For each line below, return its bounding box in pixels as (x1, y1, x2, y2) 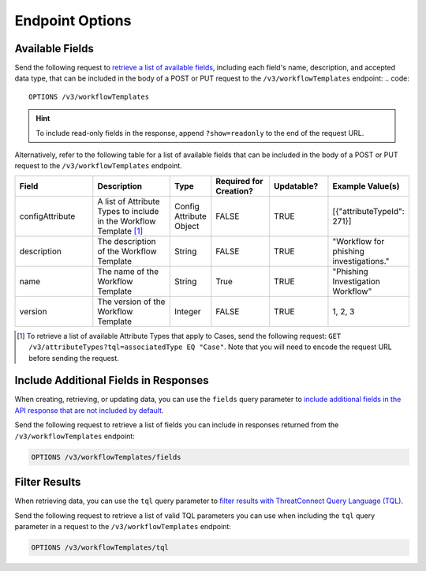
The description (97, 235, 156, 246)
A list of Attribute (97, 196, 161, 207)
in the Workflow (97, 216, 156, 227)
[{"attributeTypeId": (332, 205, 405, 216)
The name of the (97, 265, 159, 276)
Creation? (215, 186, 254, 197)
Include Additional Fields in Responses (14, 374, 209, 387)
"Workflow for (332, 235, 385, 246)
